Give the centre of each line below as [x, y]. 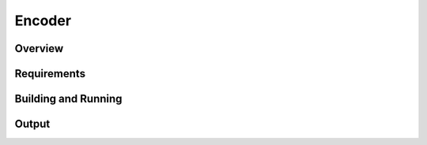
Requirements [50, 74]
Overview [39, 48]
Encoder [43, 20]
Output [32, 124]
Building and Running [68, 99]
